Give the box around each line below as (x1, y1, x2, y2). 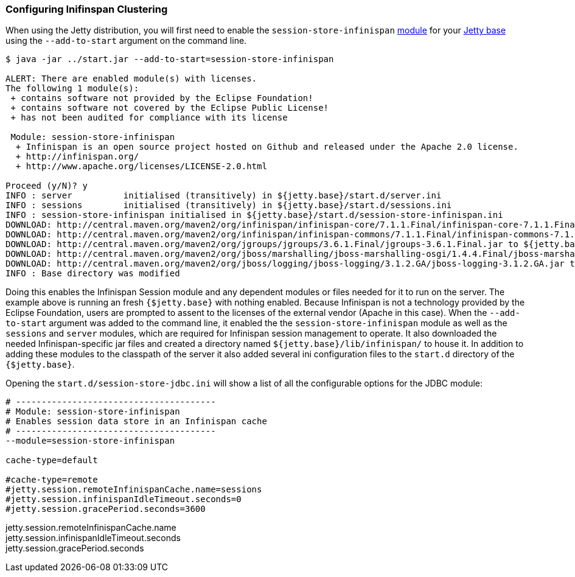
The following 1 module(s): (5, 83, 139, 94)
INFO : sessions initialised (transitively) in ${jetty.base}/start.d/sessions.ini (5, 200, 452, 211)
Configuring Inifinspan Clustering (5, 3, 168, 15)
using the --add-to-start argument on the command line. (5, 35, 247, 46)
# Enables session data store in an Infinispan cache (5, 416, 267, 427)
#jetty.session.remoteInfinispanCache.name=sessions (5, 484, 262, 495)
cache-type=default (5, 455, 98, 466)
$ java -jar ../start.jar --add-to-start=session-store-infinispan (5, 54, 334, 65)
